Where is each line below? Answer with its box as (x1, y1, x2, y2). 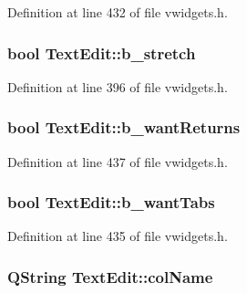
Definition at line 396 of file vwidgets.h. (7, 77, 228, 96)
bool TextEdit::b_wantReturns (7, 116, 241, 139)
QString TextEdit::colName (7, 265, 213, 288)
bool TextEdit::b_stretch (7, 41, 196, 64)
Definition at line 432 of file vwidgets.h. (7, 3, 228, 21)
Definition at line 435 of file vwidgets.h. (7, 226, 228, 246)
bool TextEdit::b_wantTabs (7, 191, 215, 214)
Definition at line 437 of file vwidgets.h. (7, 152, 228, 171)
